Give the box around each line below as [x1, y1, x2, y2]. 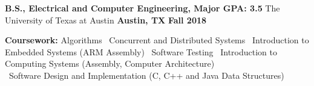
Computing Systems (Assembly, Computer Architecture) [5, 57, 215, 70]
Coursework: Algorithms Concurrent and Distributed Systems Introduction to [5, 34, 309, 46]
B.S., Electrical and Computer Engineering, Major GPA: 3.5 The [5, 2, 280, 14]
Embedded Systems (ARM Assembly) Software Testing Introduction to [5, 45, 278, 58]
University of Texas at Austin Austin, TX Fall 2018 [5, 13, 207, 26]
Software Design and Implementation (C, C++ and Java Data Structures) [8, 69, 284, 81]
